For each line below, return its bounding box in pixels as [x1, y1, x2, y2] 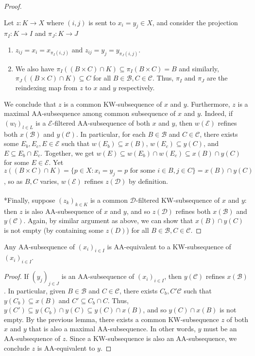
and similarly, [179, 63, 219, 73]
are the [206, 73, 228, 83]
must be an [204, 324, 237, 334]
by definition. [129, 176, 168, 186]
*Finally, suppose [4, 194, 55, 205]
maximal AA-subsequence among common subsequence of [4, 108, 176, 118]
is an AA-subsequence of [61, 271, 135, 281]
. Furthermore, [187, 98, 230, 109]
